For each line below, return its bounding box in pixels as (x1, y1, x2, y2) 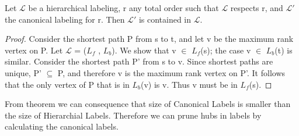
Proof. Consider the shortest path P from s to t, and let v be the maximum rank (5, 33, 294, 45)
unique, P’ (5, 66, 41, 78)
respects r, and (230, 2, 283, 13)
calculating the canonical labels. (5, 120, 119, 133)
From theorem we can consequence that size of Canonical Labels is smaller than (5, 98, 291, 110)
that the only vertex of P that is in (5, 78, 130, 90)
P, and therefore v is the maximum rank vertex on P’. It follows (57, 66, 286, 78)
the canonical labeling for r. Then (5, 13, 125, 25)
